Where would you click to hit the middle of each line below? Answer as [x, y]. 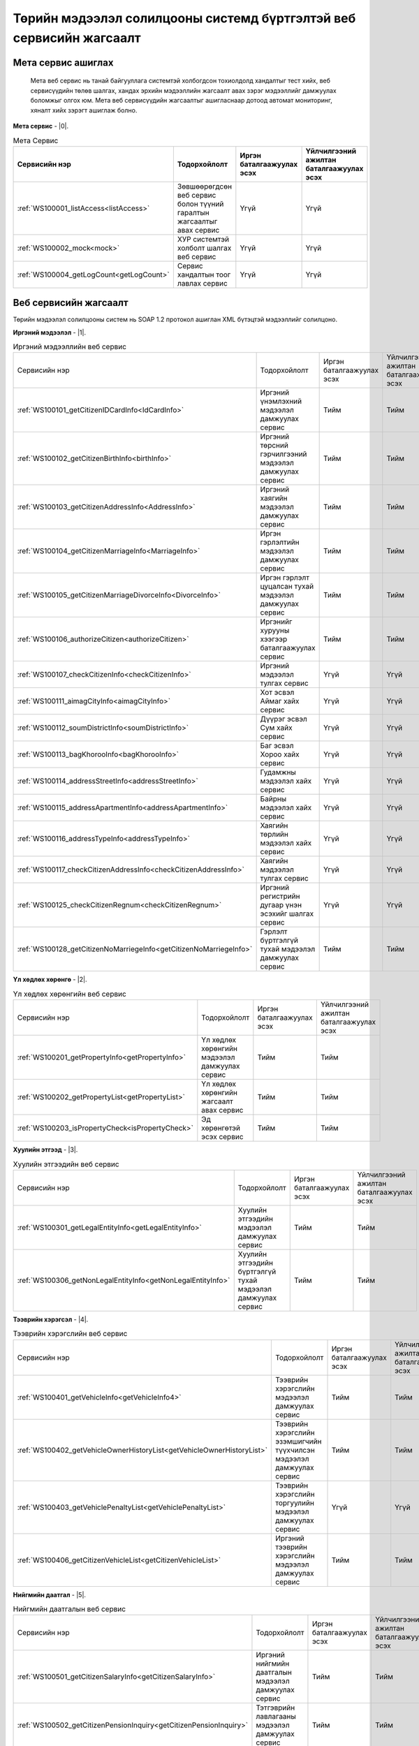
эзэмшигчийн [299, 1441]
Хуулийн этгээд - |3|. [45, 1150]
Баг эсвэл [277, 746]
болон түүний [200, 204]
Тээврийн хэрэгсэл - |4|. [51, 1319]
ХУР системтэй [203, 239]
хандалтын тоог [204, 274]
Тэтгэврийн [275, 1708]
